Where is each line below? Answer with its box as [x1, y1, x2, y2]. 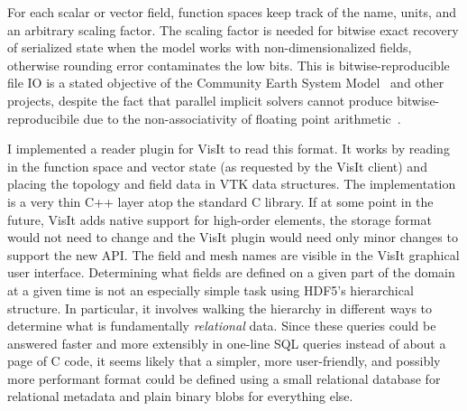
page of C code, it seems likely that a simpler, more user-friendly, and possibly [7, 351, 441, 370]
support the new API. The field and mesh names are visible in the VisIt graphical [7, 245, 460, 264]
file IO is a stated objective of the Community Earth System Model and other [7, 73, 444, 92]
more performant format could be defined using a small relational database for [7, 369, 441, 388]
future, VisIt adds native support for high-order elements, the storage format [7, 210, 432, 229]
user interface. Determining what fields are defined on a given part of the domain [7, 263, 455, 282]
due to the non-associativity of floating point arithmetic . [83, 108, 401, 127]
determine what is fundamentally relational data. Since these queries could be [7, 316, 436, 335]
